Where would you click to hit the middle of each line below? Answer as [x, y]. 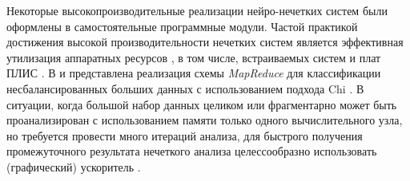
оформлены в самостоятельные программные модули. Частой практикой [182, 26]
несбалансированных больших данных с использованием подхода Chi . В [185, 88]
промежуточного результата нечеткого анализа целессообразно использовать [192, 151]
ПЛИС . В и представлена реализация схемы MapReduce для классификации [194, 73]
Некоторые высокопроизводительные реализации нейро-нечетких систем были [197, 10]
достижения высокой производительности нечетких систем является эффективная [205, 42]
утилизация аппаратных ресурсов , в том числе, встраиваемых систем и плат [194, 57]
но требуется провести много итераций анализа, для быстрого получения [185, 135]
